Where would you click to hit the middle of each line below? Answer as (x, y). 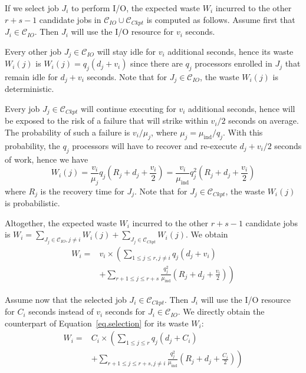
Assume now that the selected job (66, 299)
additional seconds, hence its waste (231, 51)
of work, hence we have (47, 159)
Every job (22, 108)
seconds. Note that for (127, 76)
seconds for (125, 311)
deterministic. (29, 89)
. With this (243, 132)
